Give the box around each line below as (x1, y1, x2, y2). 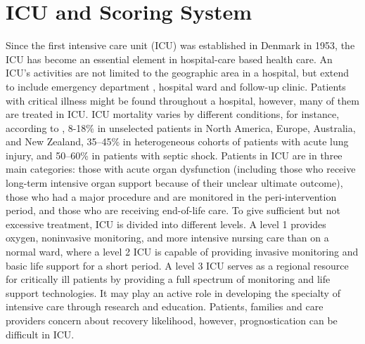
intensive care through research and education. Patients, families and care (6, 299, 324, 314)
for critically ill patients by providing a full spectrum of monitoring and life (6, 272, 331, 286)
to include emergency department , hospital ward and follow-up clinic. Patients (6, 79, 346, 93)
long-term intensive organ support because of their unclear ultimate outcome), (6, 176, 343, 190)
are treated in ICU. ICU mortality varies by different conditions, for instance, (6, 107, 340, 121)
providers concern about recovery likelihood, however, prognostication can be (6, 313, 338, 327)
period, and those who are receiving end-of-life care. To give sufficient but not (6, 203, 340, 218)
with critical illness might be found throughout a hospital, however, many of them (6, 93, 359, 107)
